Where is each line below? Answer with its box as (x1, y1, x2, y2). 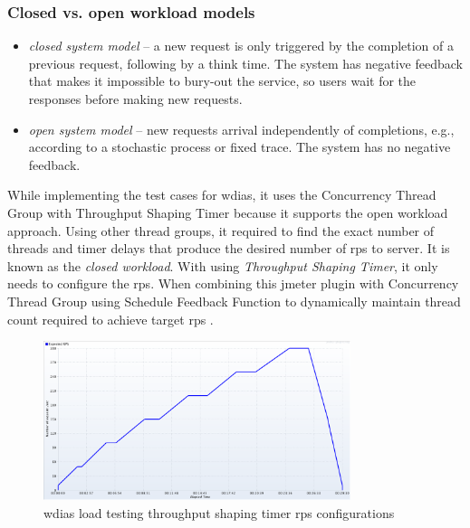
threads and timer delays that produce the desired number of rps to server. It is (7, 239, 450, 258)
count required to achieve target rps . (7, 309, 214, 328)
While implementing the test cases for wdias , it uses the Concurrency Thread (7, 185, 436, 204)
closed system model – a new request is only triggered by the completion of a (28, 36, 455, 55)
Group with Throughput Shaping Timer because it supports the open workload (7, 203, 448, 222)
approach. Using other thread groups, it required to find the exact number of (7, 221, 435, 240)
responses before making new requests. (28, 90, 243, 108)
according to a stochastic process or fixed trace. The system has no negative (28, 137, 451, 156)
